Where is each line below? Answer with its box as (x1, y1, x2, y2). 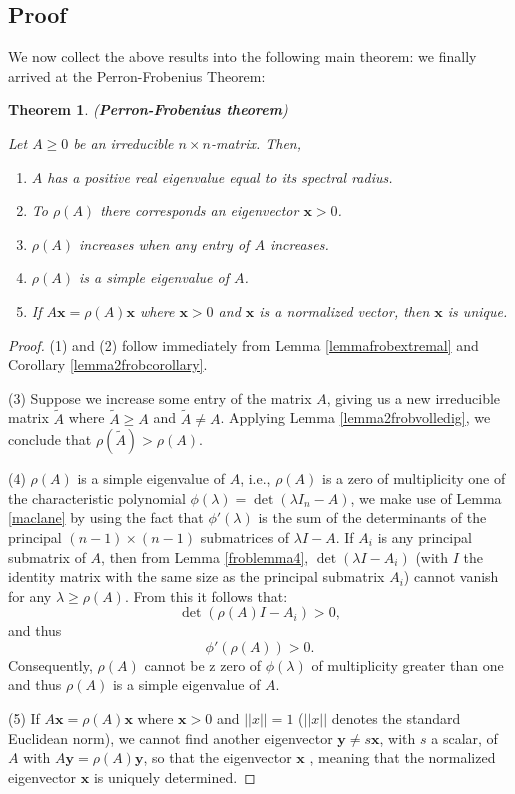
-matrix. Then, (210, 132, 302, 153)
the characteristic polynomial (8, 487, 186, 508)
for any (8, 585, 52, 606)
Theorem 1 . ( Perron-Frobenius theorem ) (8, 99, 288, 120)
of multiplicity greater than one (311, 654, 504, 675)
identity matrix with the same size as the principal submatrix (8, 566, 385, 587)
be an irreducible (73, 132, 174, 153)
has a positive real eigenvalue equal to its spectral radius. (47, 166, 393, 187)
